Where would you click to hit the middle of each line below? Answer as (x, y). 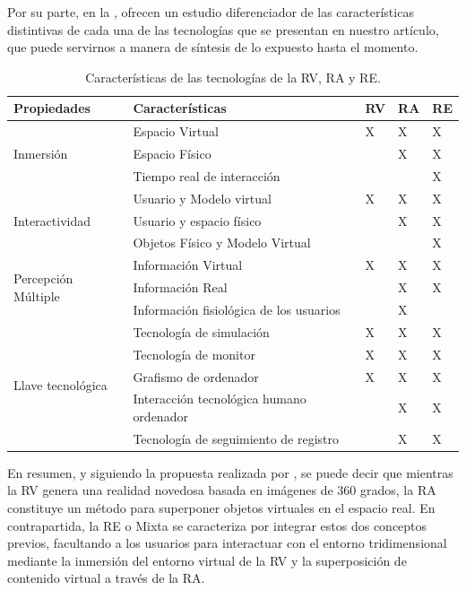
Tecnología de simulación (201, 331)
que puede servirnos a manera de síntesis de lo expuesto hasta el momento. (213, 47)
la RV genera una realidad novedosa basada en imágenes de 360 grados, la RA (222, 490)
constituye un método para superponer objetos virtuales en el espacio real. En (221, 508)
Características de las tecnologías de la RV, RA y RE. (233, 77)
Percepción (43, 278)
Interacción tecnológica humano (220, 399)
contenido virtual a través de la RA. (106, 578)
